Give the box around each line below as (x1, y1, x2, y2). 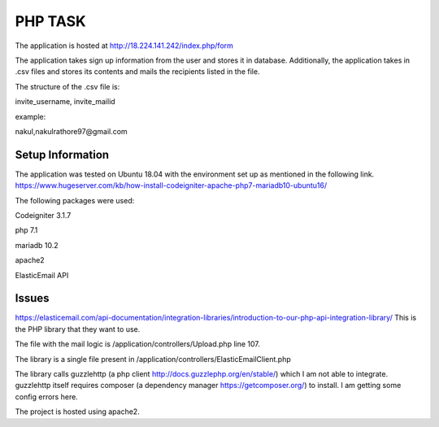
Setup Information (15, 147, 110, 162)
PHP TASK (15, 12, 86, 30)
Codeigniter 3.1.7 (15, 210, 72, 220)
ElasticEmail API (15, 270, 69, 280)
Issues (15, 291, 50, 305)
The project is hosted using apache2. (15, 407, 140, 416)
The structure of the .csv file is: (15, 81, 120, 91)
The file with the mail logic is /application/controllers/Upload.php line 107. (15, 339, 260, 349)
